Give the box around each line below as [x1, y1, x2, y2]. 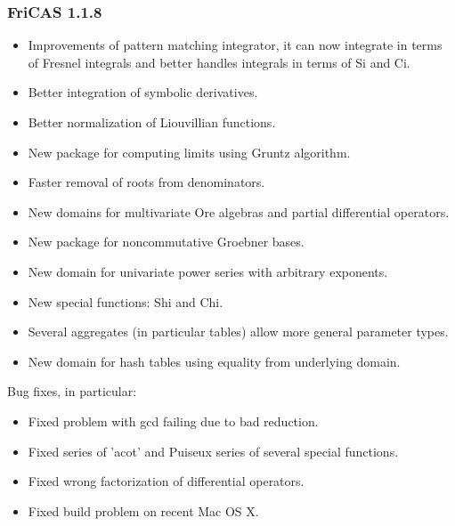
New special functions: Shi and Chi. [28, 292, 223, 311]
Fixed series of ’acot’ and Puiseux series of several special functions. [28, 441, 399, 460]
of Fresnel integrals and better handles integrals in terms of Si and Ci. [28, 53, 410, 71]
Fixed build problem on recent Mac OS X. [28, 501, 259, 520]
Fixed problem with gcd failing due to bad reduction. [28, 411, 319, 430]
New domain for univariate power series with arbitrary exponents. [28, 262, 388, 280]
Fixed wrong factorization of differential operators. [28, 472, 305, 490]
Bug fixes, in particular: [7, 382, 137, 401]
